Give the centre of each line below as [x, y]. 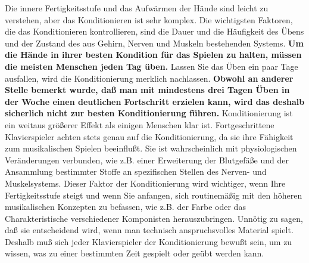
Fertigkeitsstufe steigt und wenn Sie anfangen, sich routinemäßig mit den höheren [154, 195]
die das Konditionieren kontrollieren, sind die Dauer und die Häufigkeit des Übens [154, 31]
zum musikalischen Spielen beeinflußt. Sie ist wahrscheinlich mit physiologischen [151, 148]
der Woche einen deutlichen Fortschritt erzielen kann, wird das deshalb [155, 101]
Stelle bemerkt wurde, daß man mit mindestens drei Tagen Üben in [147, 90]
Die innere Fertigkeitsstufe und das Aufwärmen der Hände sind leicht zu [137, 8]
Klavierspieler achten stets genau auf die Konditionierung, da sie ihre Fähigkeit [149, 136]
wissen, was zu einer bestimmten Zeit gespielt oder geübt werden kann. [135, 253]
